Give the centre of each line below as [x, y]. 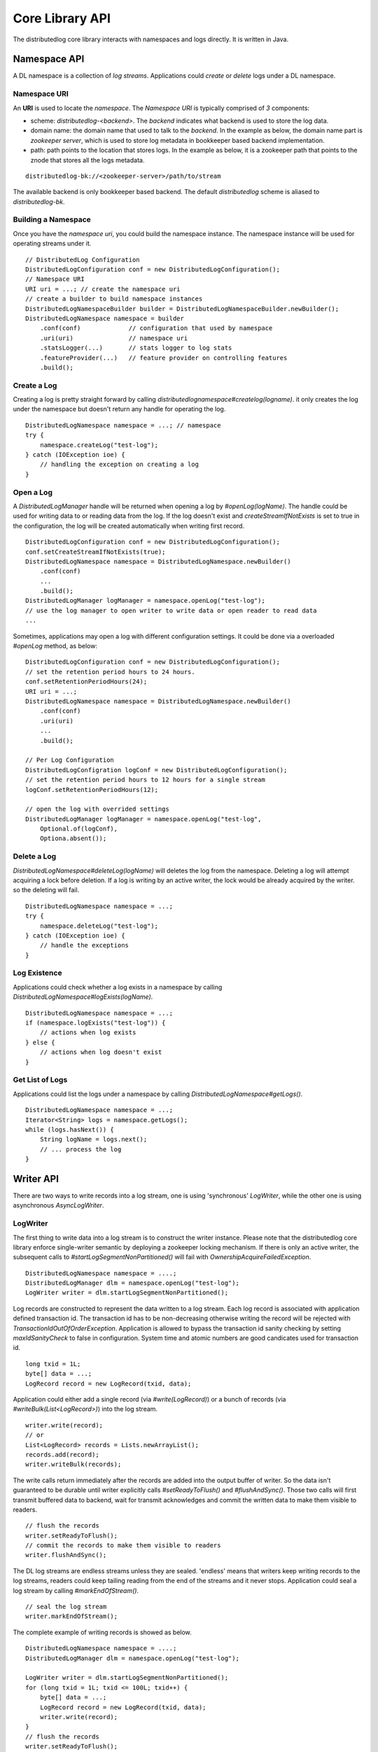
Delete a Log [35, 856]
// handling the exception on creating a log [119, 465]
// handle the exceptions [84, 945]
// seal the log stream [66, 1607]
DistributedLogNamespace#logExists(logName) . [83, 997]
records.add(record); [62, 1455]
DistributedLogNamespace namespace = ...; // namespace [123, 425]
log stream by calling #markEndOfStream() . [76, 1590]
